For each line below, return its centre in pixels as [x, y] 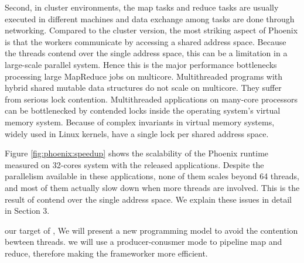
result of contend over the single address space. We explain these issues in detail [148, 199]
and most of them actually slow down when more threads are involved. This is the [152, 187]
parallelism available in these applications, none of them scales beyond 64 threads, [152, 176]
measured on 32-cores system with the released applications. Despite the [134, 164]
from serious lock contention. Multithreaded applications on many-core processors [151, 99]
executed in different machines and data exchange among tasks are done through [150, 18]
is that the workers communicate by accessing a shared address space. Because [146, 41]
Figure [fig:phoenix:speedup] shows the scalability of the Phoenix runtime [137, 153]
